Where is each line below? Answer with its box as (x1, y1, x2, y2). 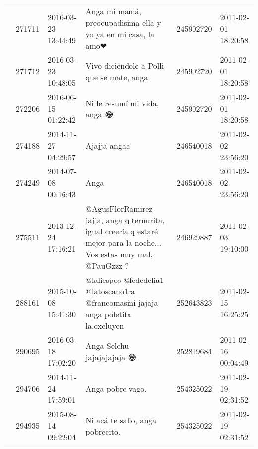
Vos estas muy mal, (85, 248, 153, 260)
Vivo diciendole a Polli (85, 59, 164, 71)
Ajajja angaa (85, 140, 130, 151)
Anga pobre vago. (85, 383, 147, 394)
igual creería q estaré (85, 225, 158, 237)
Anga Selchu (85, 339, 129, 351)
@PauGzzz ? (85, 260, 129, 271)
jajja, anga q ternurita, (85, 214, 165, 225)
